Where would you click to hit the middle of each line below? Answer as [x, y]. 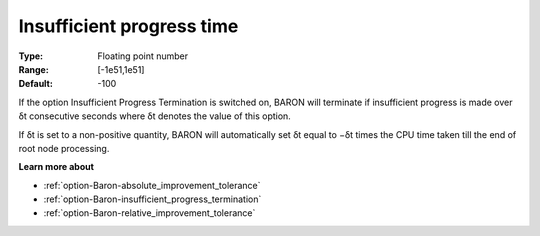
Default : [36, 84]
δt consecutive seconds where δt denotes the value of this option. [155, 116]
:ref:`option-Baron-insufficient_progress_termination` [152, 199]
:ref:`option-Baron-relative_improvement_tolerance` [149, 213]
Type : [31, 56]
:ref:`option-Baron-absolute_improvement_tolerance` [152, 185]
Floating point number [143, 56]
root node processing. [64, 148]
